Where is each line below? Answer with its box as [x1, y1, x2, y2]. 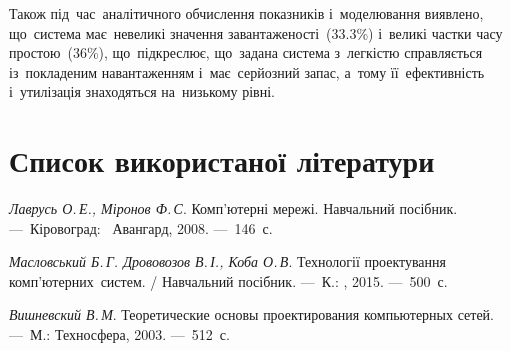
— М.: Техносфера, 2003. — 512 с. [9, 324, 230, 345]
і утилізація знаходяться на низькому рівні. [9, 81, 276, 102]
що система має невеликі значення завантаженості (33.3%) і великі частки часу [9, 22, 503, 43]
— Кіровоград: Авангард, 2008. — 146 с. [9, 217, 273, 238]
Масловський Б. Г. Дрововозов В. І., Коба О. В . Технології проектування [9, 251, 446, 272]
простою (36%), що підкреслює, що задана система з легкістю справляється [9, 42, 483, 63]
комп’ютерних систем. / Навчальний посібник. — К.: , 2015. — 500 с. [9, 270, 448, 291]
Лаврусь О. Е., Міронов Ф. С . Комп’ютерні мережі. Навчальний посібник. [9, 198, 458, 219]
